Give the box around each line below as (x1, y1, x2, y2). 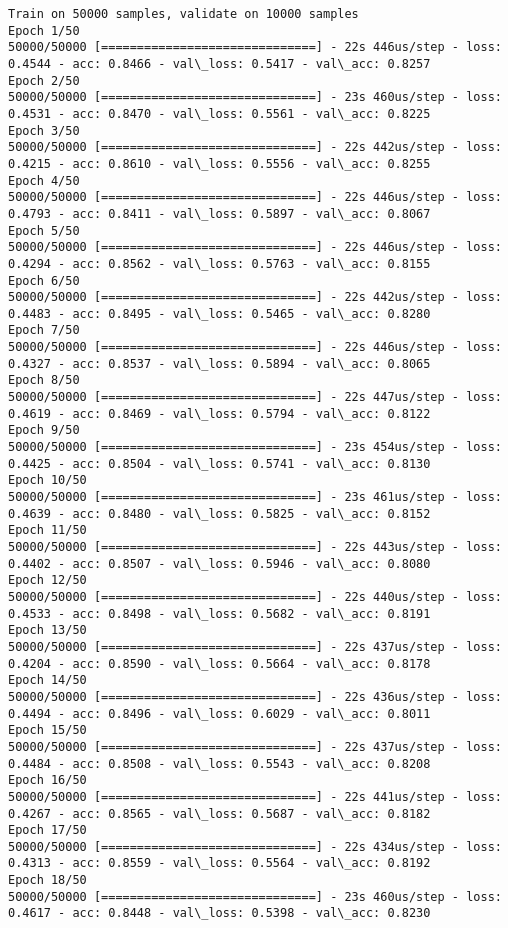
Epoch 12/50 (8, 573, 87, 588)
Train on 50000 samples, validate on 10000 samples (8, 7, 359, 21)
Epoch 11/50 (8, 523, 87, 538)
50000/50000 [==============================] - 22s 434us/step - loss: (8, 839, 502, 854)
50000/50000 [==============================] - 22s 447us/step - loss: (8, 390, 502, 405)
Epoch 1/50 (8, 23, 80, 38)
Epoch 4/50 (8, 173, 80, 188)
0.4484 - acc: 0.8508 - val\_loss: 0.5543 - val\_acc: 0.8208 (8, 756, 431, 771)
